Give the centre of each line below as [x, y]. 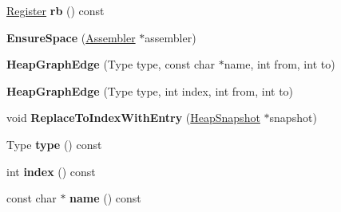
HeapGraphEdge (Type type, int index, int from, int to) [150, 90]
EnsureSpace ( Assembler [71, 37]
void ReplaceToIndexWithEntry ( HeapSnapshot [133, 118]
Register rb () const [56, 10]
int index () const [51, 171]
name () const [105, 198]
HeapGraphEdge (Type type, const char [111, 64]
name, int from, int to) [280, 64]
